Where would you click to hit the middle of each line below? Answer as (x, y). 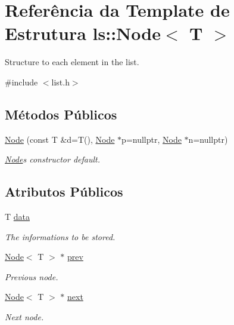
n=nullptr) (208, 139)
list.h (60, 82)
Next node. (24, 317)
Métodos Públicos (61, 114)
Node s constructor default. (52, 159)
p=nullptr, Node (152, 139)
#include (21, 82)
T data (18, 217)
